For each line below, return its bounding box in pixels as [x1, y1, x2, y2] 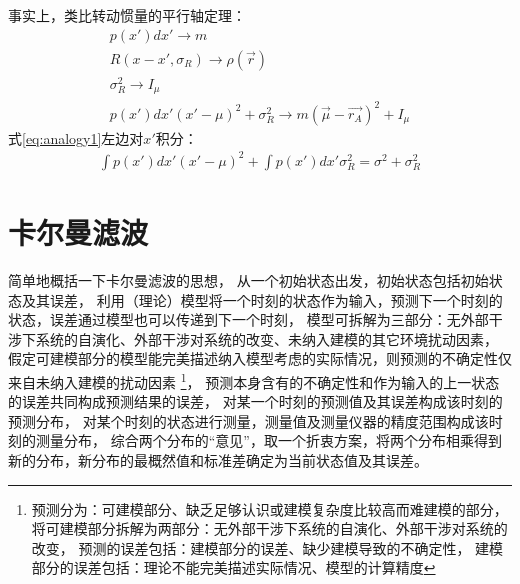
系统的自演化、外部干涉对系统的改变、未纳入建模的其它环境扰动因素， [35, 328, 498, 349]
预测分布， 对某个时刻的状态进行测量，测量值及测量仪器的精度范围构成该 [8, 410, 489, 431]
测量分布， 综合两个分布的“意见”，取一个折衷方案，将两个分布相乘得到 [35, 430, 502, 451]
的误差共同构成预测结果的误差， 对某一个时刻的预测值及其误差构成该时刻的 [8, 391, 503, 412]
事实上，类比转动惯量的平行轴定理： [8, 5, 246, 25]
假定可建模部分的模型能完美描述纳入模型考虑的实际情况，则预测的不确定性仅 [8, 348, 512, 369]
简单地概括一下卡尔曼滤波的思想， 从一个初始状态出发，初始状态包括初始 [8, 270, 489, 290]
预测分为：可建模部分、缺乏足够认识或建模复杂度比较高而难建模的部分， [31, 498, 508, 519]
